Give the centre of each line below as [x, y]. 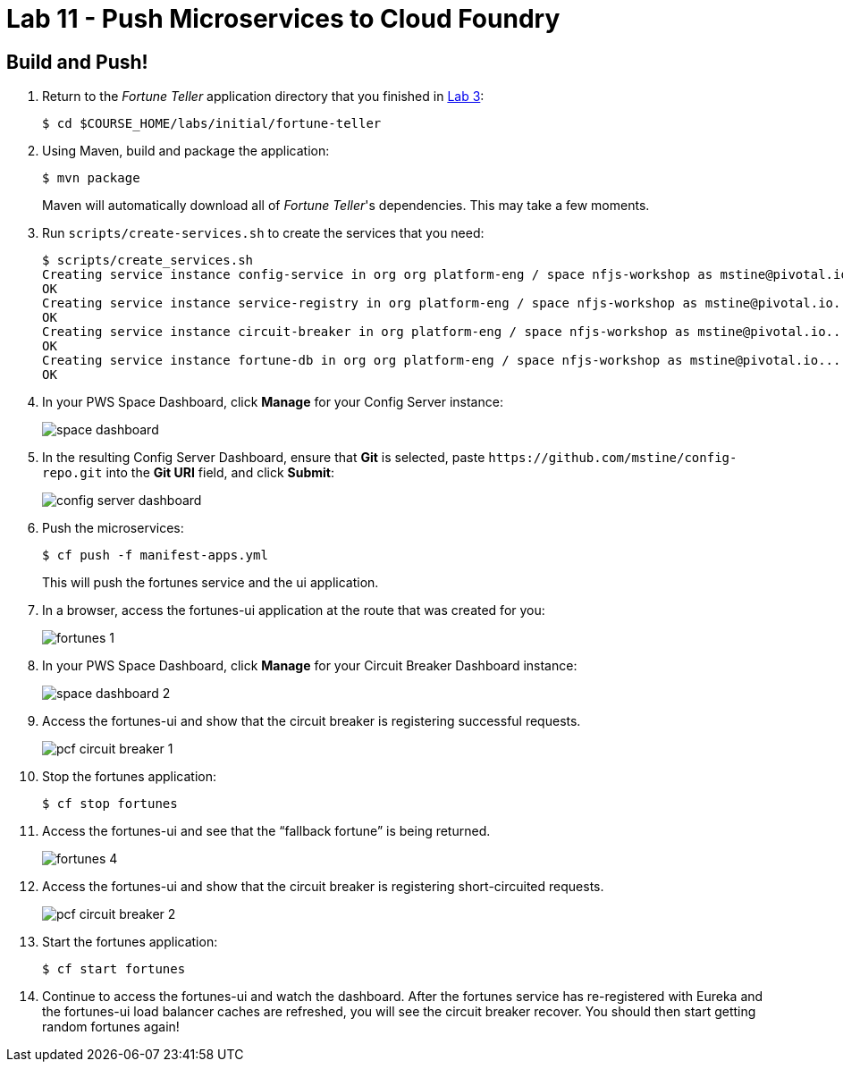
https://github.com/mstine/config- [613, 458]
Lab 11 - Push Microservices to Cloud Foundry [283, 19]
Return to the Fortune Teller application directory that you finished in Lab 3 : [263, 97]
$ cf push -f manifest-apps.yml [155, 556]
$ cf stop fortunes [110, 804]
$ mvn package [91, 178]
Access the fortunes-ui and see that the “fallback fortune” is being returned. [266, 831]
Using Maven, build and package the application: [186, 151]
